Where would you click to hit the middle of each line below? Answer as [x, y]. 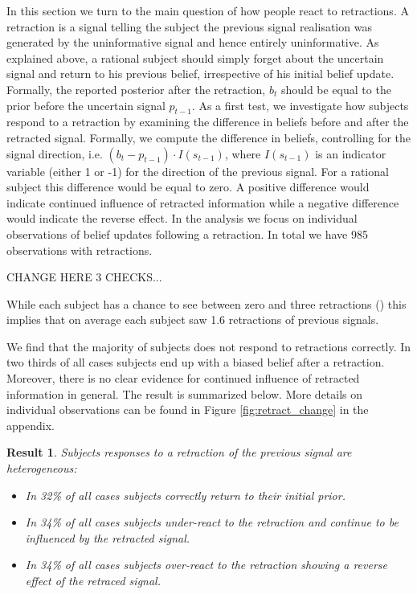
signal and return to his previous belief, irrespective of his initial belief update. [200, 74]
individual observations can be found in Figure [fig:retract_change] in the [188, 410]
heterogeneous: [42, 468]
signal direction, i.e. [55, 153]
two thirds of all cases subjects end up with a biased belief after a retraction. [196, 362]
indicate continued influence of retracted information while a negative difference [203, 202]
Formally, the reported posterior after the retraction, [136, 89]
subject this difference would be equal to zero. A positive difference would [188, 187]
